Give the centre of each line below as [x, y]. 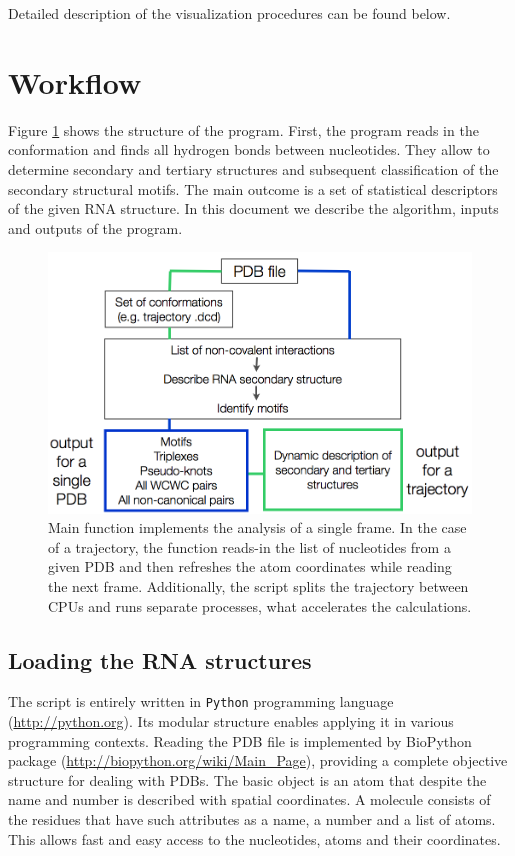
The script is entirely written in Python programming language [201, 701]
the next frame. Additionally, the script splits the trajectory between [258, 585]
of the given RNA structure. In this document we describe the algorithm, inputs [253, 208]
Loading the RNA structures [160, 659]
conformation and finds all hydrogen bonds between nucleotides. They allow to [249, 149]
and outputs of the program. [95, 227]
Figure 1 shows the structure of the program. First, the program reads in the [243, 129]
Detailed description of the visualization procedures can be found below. [229, 13]
